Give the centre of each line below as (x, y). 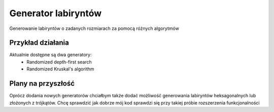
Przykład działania (39, 43)
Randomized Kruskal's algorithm (60, 69)
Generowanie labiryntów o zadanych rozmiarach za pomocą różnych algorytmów (94, 28)
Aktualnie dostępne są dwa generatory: (50, 55)
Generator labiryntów (56, 13)
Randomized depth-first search (59, 62)
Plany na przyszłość (42, 84)
